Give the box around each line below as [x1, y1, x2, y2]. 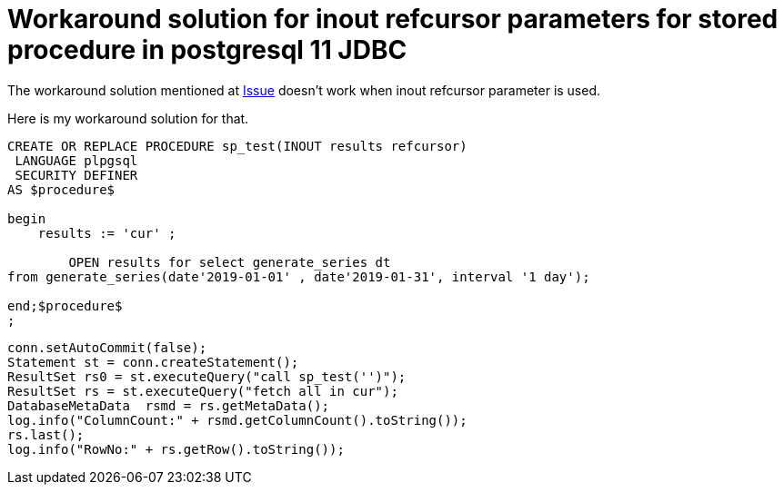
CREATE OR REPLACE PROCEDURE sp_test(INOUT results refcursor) [7, 138, 467, 153]
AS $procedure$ [7, 182, 116, 197]
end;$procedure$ [7, 298, 123, 313]
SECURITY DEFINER [15, 167, 138, 182]
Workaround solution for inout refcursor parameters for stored [7, 4, 779, 34]
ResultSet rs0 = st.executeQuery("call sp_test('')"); [7, 369, 407, 384]
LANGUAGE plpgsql [15, 153, 138, 168]
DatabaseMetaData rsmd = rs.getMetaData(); [7, 398, 330, 413]
